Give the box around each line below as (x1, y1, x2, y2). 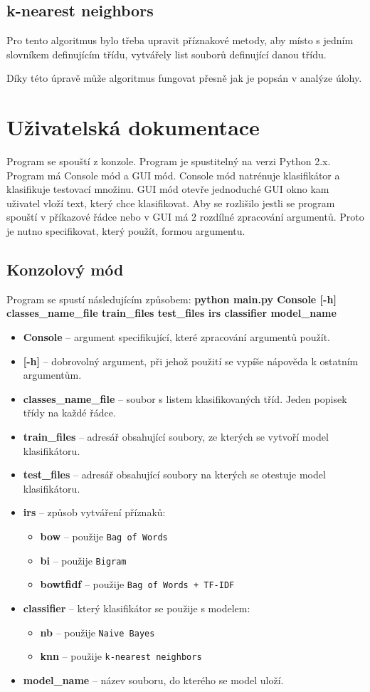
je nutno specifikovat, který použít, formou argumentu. (6, 224, 245, 238)
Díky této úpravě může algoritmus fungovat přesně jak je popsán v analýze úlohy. (6, 70, 362, 85)
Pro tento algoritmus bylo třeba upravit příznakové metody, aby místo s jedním (6, 33, 354, 48)
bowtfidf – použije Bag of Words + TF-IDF (40, 577, 235, 592)
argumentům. (23, 367, 82, 382)
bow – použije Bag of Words (40, 529, 168, 543)
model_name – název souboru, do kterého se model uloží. (23, 672, 284, 687)
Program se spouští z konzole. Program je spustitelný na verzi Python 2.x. (6, 154, 331, 169)
